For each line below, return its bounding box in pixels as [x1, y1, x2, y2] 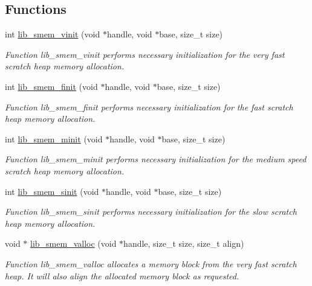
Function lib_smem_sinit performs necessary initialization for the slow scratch [5, 205, 297, 218]
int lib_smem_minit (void [5, 132, 103, 145]
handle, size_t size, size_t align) [123, 237, 244, 250]
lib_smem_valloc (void [30, 237, 117, 250]
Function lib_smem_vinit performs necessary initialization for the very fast [5, 48, 285, 60]
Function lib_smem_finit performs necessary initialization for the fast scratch [5, 100, 293, 113]
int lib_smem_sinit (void [5, 185, 99, 197]
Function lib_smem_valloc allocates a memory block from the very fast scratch [5, 257, 297, 270]
